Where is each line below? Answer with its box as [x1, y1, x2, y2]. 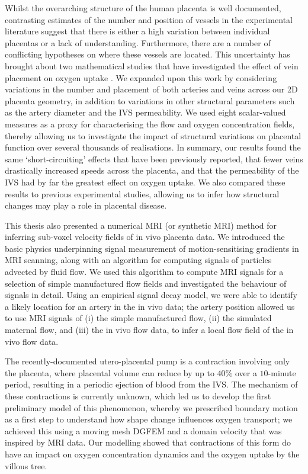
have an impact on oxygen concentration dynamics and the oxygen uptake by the [5, 447, 300, 460]
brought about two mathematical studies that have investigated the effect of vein [5, 59, 299, 72]
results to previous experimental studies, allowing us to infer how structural [5, 187, 280, 200]
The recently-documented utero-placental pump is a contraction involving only [5, 355, 290, 367]
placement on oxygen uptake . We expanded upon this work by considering [5, 71, 277, 84]
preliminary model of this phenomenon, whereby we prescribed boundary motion [5, 401, 298, 414]
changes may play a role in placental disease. [5, 199, 167, 212]
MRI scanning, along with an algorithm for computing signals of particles [5, 254, 272, 266]
